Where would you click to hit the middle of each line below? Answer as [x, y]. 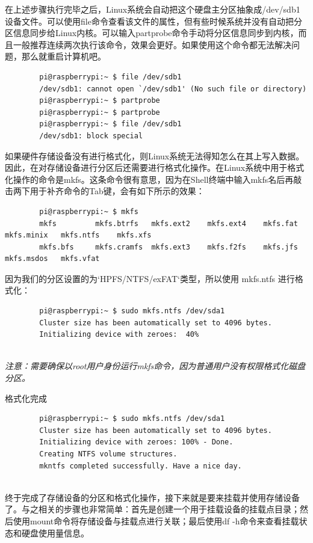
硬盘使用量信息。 [55, 532]
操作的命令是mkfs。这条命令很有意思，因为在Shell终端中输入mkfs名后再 [153, 179]
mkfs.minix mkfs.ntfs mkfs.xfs [78, 235]
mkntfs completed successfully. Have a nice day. [141, 466]
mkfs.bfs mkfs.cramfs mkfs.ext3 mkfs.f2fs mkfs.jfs [169, 247]
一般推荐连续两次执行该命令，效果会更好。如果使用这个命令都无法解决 [152, 44]
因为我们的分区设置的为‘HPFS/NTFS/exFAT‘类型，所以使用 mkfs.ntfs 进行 [150, 278]
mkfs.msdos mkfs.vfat [52, 259]
